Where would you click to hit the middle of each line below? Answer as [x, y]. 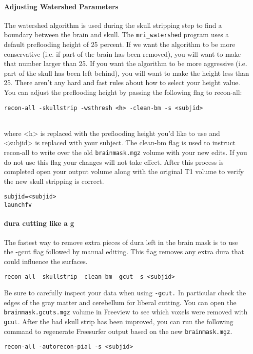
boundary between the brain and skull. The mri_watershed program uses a [117, 34]
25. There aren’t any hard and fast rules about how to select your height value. [122, 82]
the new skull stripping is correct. [54, 181]
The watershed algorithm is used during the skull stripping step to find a [113, 25]
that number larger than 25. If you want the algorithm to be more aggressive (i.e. [126, 63]
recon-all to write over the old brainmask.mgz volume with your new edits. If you [126, 152]
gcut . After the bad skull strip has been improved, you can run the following [119, 321]
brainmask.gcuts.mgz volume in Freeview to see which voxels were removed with [126, 312]
